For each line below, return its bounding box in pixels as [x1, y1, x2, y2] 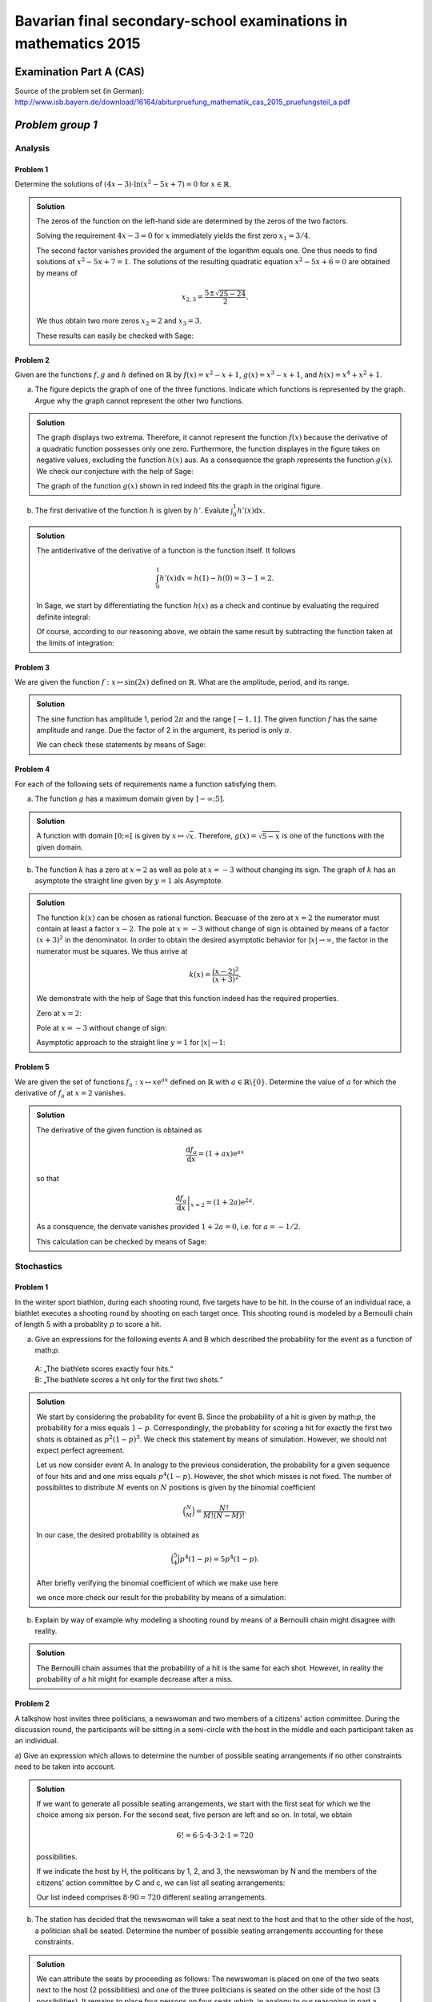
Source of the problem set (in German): [14, 86, 145, 95]
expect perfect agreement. [36, 1445, 125, 1455]
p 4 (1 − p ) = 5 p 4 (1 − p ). [179, 1553, 260, 1563]
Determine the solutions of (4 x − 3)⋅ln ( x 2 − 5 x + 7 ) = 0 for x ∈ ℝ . [14, 179, 232, 189]
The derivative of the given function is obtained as [36, 1125, 202, 1135]
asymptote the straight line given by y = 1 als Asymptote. [34, 875, 224, 885]
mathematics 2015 [14, 34, 141, 52]
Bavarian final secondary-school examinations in [14, 12, 348, 30]
